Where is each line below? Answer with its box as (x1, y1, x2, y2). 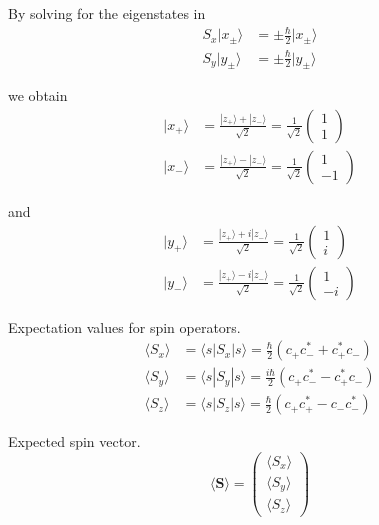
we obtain (8, 85, 68, 106)
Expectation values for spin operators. (8, 316, 241, 337)
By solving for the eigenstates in (8, 3, 206, 23)
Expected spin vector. (8, 431, 141, 452)
